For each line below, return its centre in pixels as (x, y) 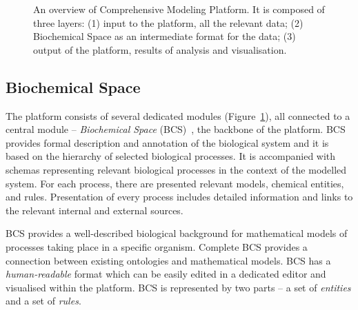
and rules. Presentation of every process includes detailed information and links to (179, 197)
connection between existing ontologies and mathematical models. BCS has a (168, 260)
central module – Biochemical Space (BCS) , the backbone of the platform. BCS (176, 129)
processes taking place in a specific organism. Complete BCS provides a (157, 246)
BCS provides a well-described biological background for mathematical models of (177, 233)
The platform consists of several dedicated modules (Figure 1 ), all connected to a (178, 115)
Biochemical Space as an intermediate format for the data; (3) (165, 36)
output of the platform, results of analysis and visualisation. (160, 49)
